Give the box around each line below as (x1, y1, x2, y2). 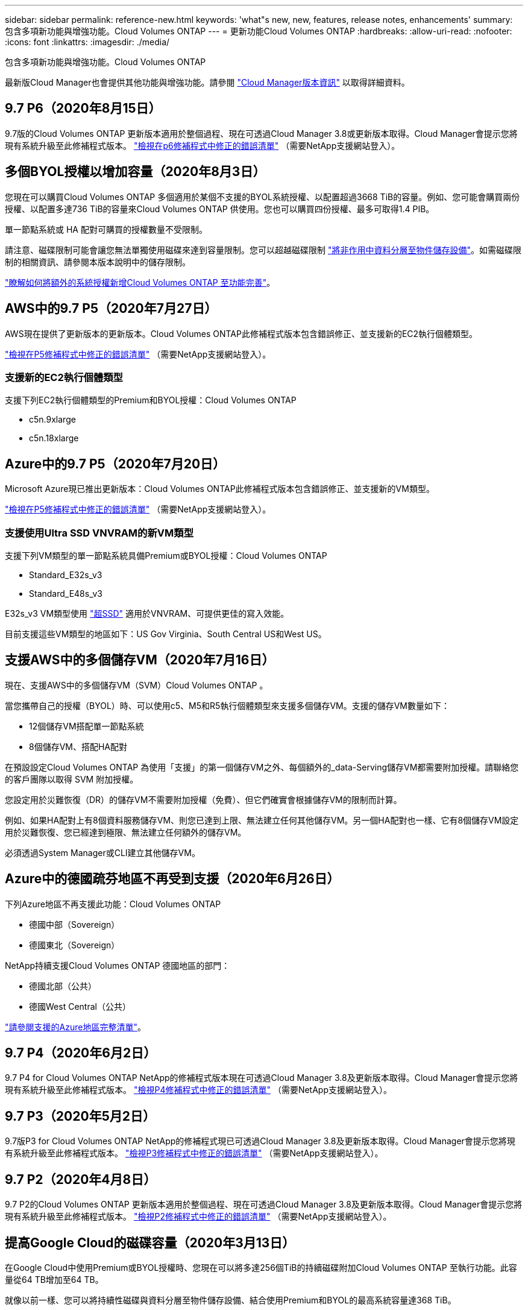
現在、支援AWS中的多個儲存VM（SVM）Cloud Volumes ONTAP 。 (5, 679, 268, 690)
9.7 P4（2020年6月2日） (5, 1045, 157, 1060)
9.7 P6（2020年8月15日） (5, 101, 162, 116)
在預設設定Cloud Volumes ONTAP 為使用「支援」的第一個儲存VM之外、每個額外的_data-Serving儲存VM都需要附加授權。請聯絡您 (5, 761, 519, 772)
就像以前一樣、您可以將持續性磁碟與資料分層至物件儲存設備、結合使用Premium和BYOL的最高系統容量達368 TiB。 (5, 1294, 456, 1305)
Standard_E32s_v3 (29, 569, 102, 580)
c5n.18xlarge (29, 433, 79, 444)
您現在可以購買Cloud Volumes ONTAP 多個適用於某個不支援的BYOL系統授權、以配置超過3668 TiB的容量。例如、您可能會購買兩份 (5, 191, 520, 202)
